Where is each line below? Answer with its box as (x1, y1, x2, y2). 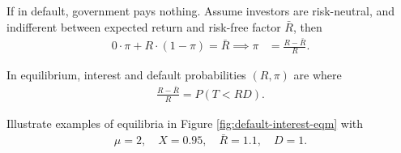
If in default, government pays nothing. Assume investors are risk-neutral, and (6, 2, 395, 19)
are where (293, 66, 342, 83)
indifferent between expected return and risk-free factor (6, 18, 281, 35)
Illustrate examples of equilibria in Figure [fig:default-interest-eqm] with (6, 114, 364, 131)
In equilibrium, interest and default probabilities (6, 66, 246, 83)
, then (292, 18, 322, 35)
